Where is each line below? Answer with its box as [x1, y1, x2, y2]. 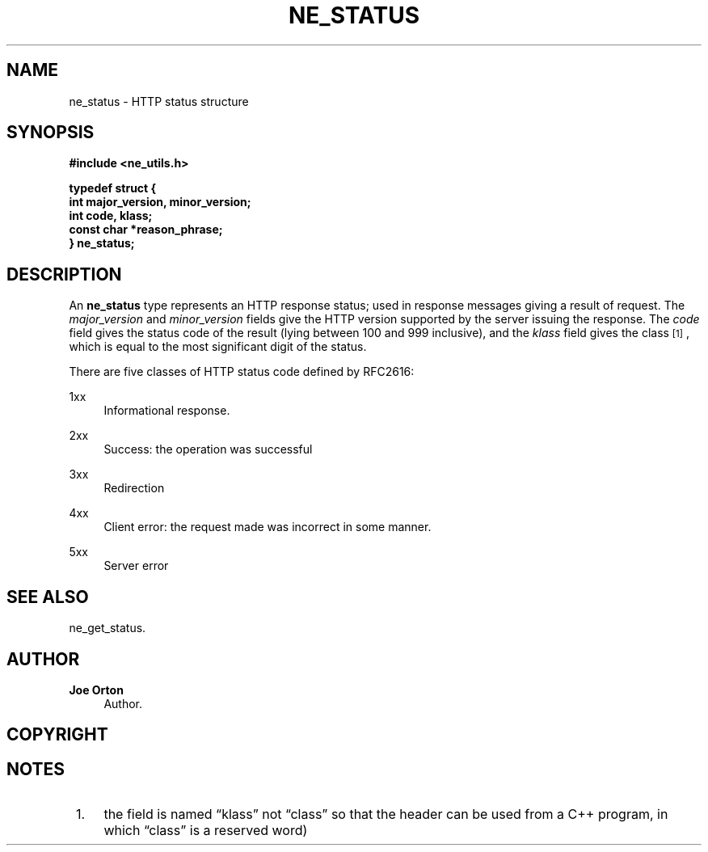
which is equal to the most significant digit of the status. [69, 340, 367, 354]
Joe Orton [69, 682, 124, 697]
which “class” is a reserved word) [103, 822, 308, 839]
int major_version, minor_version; [69, 195, 251, 209]
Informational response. [103, 403, 230, 418]
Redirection [103, 481, 165, 496]
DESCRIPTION [6, 264, 122, 285]
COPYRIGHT [6, 724, 108, 745]
